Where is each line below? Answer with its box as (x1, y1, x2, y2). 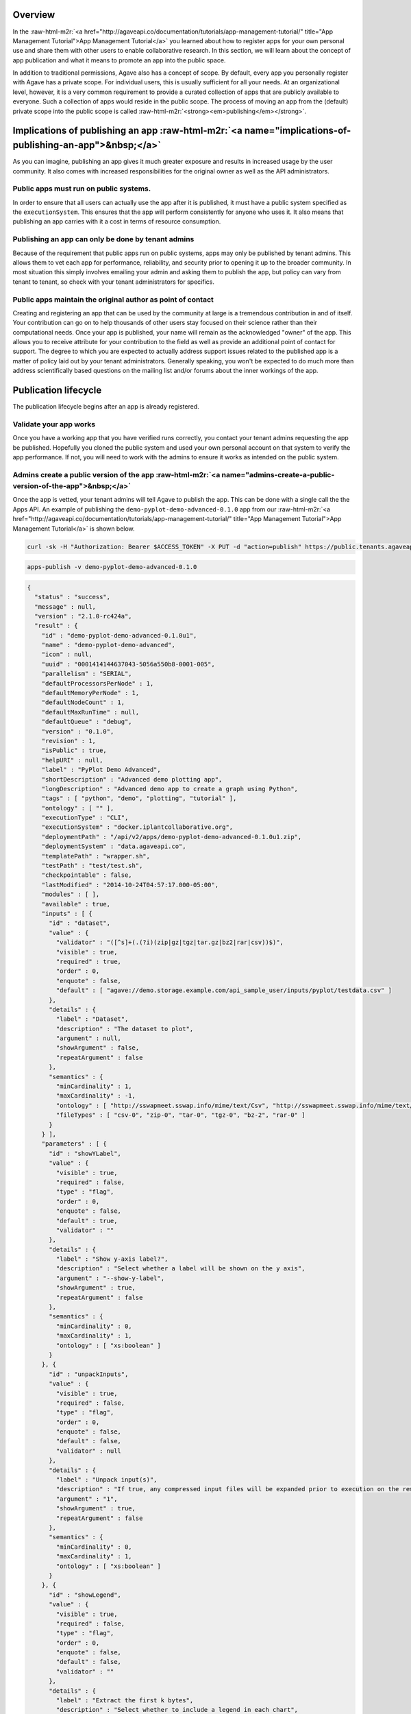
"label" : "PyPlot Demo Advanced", (41, 766, 161, 774)
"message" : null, (34, 603, 96, 610)
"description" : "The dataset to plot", (55, 1025, 194, 1033)
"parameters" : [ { (41, 1140, 108, 1148)
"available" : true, (41, 900, 111, 908)
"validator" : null (55, 1447, 121, 1455)
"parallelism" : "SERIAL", (41, 670, 133, 678)
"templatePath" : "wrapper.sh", (41, 852, 151, 860)
